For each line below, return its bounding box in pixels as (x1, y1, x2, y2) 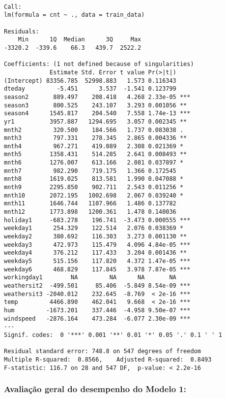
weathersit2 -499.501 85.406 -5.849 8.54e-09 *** (4, 282, 191, 289)
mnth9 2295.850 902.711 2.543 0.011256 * (4, 184, 184, 191)
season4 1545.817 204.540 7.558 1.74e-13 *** (4, 110, 191, 117)
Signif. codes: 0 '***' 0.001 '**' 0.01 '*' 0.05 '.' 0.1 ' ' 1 (4, 331, 222, 338)
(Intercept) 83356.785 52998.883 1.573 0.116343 (4, 77, 176, 84)
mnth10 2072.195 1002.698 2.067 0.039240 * (4, 192, 184, 199)
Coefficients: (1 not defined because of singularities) (4, 61, 194, 68)
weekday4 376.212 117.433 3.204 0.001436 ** (4, 249, 187, 257)
